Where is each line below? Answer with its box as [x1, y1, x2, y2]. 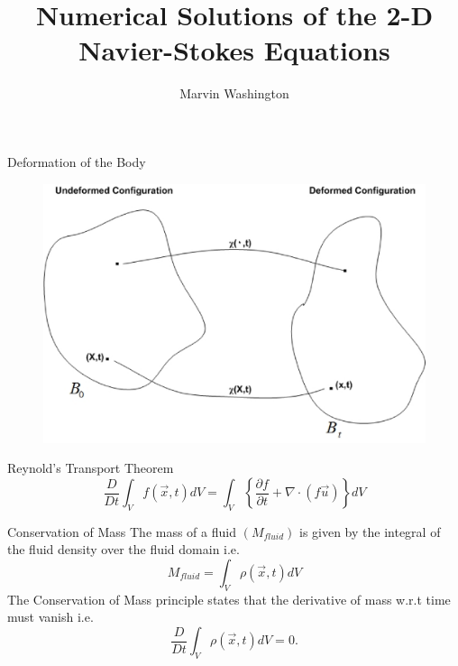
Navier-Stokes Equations [78, 32, 390, 69]
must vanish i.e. [7, 607, 94, 626]
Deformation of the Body [7, 152, 146, 171]
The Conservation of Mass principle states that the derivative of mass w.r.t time [7, 589, 451, 608]
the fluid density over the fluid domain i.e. [7, 540, 240, 559]
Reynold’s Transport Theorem [7, 458, 174, 477]
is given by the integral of [298, 522, 441, 541]
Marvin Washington [179, 84, 289, 103]
